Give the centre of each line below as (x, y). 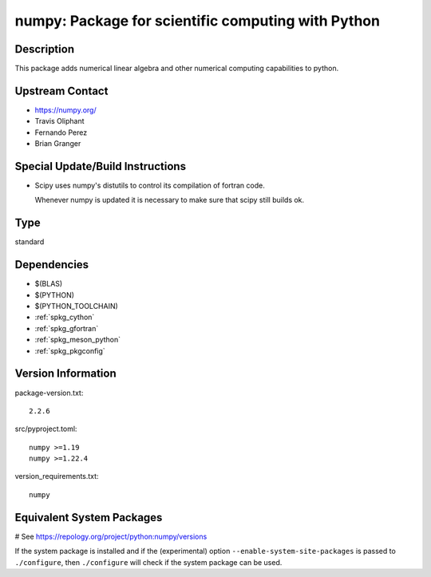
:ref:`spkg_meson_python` (78, 340)
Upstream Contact (61, 91)
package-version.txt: (49, 393)
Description (45, 49)
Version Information (65, 374)
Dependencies (52, 265)
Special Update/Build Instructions (101, 166)
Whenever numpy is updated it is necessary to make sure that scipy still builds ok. (170, 200)
